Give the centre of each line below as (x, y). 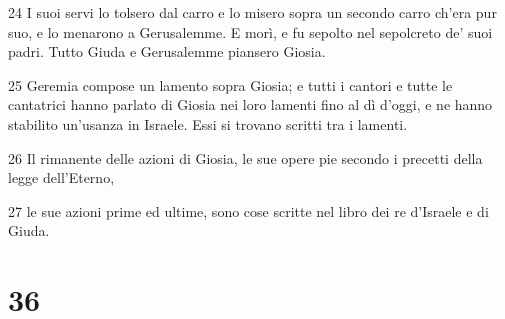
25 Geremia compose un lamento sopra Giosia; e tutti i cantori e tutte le (230, 84)
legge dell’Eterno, (61, 177)
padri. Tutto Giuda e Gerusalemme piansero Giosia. (167, 51)
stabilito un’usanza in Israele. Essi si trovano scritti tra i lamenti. (208, 123)
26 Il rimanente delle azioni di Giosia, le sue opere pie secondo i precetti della (245, 157)
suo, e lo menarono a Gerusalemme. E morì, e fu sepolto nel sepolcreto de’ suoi (250, 31)
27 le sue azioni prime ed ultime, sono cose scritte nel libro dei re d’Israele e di (248, 210)
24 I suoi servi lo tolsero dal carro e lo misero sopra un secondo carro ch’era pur (252, 12)
